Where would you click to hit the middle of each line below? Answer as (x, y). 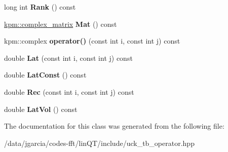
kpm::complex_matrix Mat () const (61, 24)
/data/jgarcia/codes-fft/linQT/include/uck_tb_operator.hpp (99, 143)
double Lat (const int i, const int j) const (68, 58)
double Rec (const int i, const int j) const (69, 91)
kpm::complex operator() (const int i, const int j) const (92, 41)
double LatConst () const (45, 75)
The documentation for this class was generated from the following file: (114, 126)
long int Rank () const (40, 7)
